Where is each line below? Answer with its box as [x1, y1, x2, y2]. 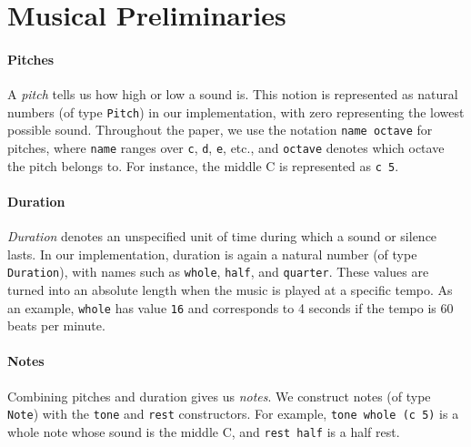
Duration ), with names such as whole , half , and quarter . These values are [7, 262, 429, 281]
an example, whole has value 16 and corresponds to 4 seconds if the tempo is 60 [7, 298, 454, 317]
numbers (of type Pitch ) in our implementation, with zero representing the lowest [7, 102, 465, 121]
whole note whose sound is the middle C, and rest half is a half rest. [7, 422, 400, 441]
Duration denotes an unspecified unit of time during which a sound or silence [7, 227, 437, 246]
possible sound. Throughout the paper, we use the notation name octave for [7, 120, 433, 139]
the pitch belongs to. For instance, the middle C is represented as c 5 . [7, 156, 399, 175]
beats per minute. [7, 316, 105, 335]
